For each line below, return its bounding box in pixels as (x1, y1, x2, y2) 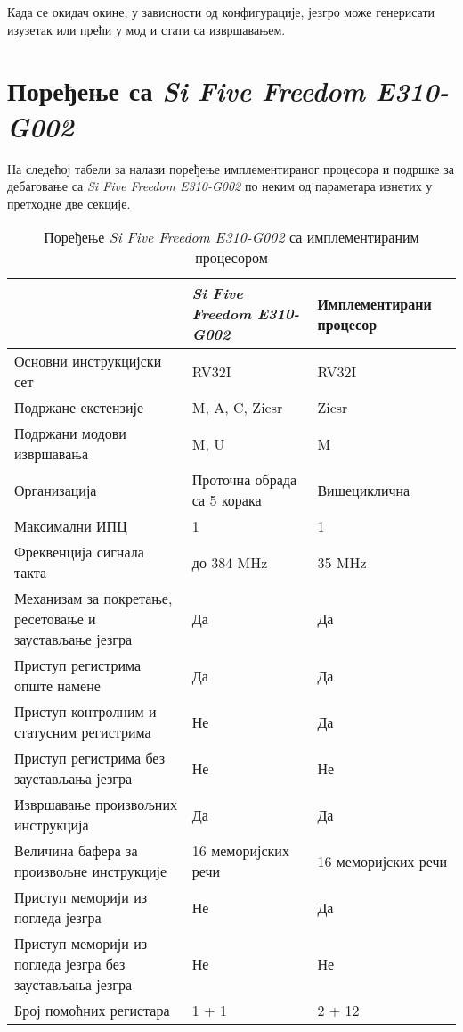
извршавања (14, 443, 88, 465)
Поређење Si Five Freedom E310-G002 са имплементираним (44, 227, 419, 248)
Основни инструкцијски (14, 351, 162, 372)
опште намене (14, 675, 101, 697)
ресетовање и (14, 608, 96, 630)
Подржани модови (14, 423, 126, 444)
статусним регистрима (14, 722, 151, 743)
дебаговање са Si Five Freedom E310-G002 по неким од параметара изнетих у (7, 177, 433, 195)
